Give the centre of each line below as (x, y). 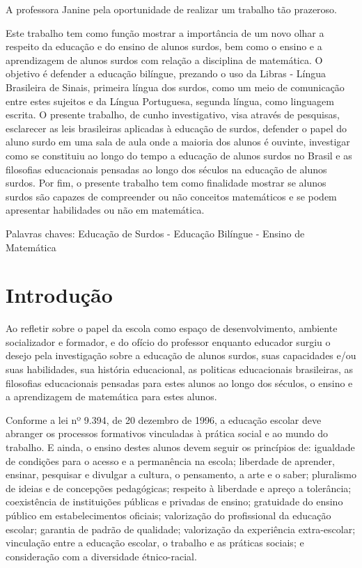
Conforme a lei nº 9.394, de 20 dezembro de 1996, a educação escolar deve (164, 419)
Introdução (59, 295)
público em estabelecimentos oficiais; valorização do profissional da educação (168, 515)
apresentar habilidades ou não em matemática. (105, 210)
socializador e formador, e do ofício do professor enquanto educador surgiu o (168, 341)
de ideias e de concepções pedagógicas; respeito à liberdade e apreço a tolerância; (179, 488)
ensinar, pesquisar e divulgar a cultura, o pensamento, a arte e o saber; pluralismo (181, 474)
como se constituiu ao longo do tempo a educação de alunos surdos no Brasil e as (179, 155)
